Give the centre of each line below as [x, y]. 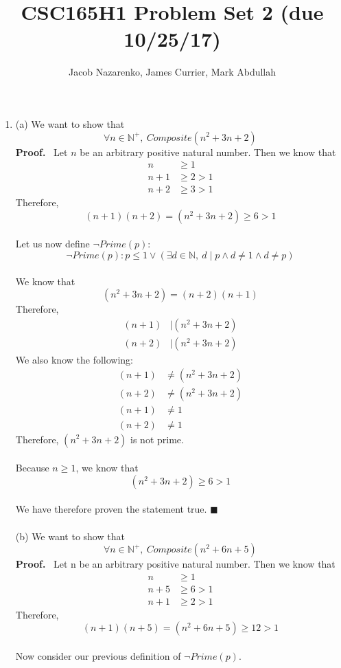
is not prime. [157, 439]
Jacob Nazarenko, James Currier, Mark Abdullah [172, 72]
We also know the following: [74, 359]
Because [32, 468]
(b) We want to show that [70, 536]
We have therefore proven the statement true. [111, 509]
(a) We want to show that [70, 123]
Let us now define [52, 244]
